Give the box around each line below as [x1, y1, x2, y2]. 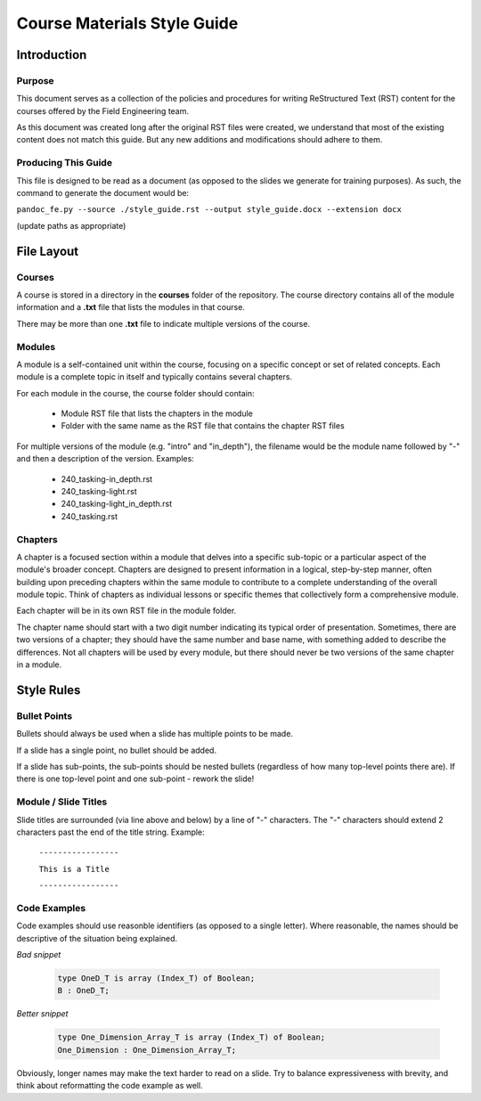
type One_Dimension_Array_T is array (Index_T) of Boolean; [57, 1032, 326, 1042]
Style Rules [16, 682, 81, 697]
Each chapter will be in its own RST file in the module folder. [16, 606, 237, 616]
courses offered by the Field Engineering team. [16, 105, 190, 116]
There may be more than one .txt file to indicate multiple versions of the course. [16, 318, 311, 329]
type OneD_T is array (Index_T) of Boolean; [57, 973, 256, 983]
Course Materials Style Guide [16, 13, 239, 33]
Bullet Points [16, 709, 73, 722]
